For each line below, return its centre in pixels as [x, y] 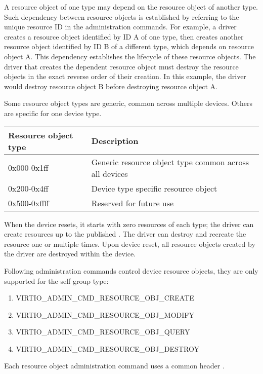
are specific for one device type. [53, 113]
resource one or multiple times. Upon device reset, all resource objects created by [130, 244]
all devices [109, 173]
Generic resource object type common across [170, 162]
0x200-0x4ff [28, 188]
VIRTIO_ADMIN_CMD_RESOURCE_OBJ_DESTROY [107, 348]
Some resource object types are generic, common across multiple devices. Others [128, 103]
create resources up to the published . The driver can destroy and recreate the [125, 234]
